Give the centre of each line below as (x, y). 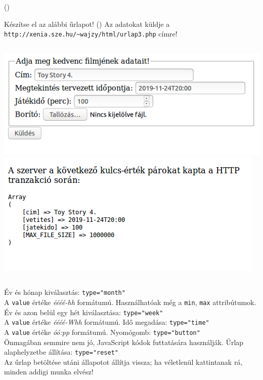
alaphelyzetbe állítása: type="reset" (61, 352)
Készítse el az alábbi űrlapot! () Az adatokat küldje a (87, 24)
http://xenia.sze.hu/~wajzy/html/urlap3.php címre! (91, 34)
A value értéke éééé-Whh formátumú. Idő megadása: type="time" (107, 322)
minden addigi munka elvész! (49, 372)
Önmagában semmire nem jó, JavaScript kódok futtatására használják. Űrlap (124, 342)
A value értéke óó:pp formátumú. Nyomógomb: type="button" (102, 332)
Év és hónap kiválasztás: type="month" (65, 292)
